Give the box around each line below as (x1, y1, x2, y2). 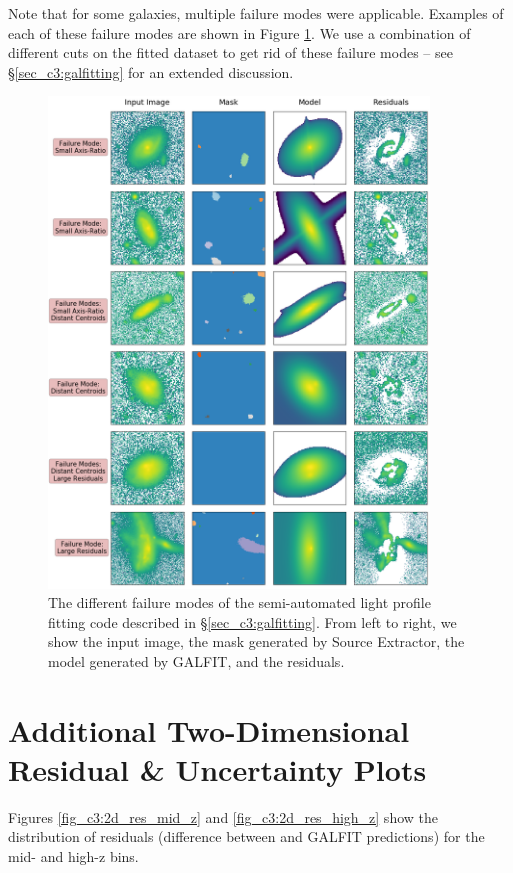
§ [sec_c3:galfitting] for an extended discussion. (8, 61, 294, 82)
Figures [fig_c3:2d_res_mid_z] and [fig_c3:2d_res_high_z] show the (8, 806, 438, 827)
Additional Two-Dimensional (8, 709, 410, 750)
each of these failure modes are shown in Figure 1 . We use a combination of (8, 22, 471, 43)
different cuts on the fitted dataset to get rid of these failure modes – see (8, 42, 453, 63)
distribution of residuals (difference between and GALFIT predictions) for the (8, 826, 485, 847)
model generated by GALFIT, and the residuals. (48, 650, 345, 671)
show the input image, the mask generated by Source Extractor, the (48, 631, 465, 652)
